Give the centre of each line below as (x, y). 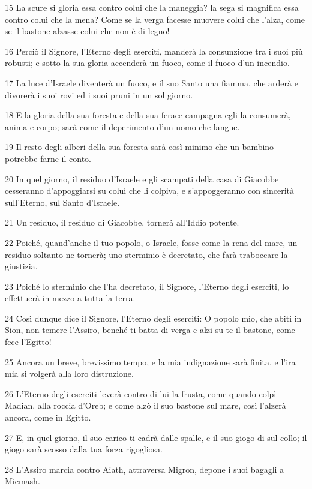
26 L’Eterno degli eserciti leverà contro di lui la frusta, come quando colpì (141, 393)
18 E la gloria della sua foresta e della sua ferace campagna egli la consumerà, (148, 115)
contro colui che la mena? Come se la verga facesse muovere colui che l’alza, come (155, 19)
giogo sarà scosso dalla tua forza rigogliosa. (84, 449)
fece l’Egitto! (28, 342)
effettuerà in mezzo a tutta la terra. (70, 298)
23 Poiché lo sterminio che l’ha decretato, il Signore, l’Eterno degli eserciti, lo (147, 286)
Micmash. (22, 481)
